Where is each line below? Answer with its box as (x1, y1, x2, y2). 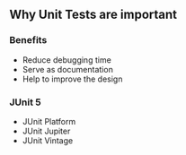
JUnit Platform (22, 116, 76, 126)
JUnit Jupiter (22, 125, 71, 136)
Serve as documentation (22, 64, 114, 74)
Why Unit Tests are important (9, 7, 178, 22)
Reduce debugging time (22, 54, 112, 65)
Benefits (9, 34, 48, 47)
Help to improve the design (22, 73, 123, 84)
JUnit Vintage (22, 134, 74, 146)
